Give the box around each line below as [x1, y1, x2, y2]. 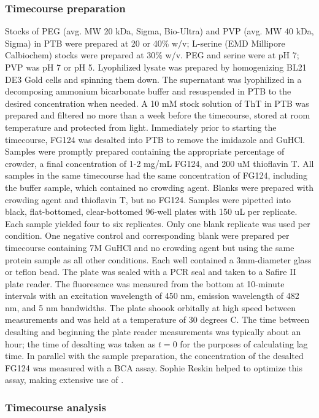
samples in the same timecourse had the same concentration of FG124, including [5, 169, 308, 182]
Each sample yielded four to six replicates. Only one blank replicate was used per [5, 217, 310, 230]
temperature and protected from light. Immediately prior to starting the [5, 120, 277, 133]
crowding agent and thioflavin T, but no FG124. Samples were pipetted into [5, 193, 291, 206]
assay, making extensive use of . [5, 373, 124, 386]
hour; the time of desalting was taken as [5, 337, 156, 350]
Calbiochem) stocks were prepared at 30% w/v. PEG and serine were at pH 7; [5, 48, 299, 61]
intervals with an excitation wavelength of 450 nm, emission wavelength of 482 [5, 289, 299, 302]
